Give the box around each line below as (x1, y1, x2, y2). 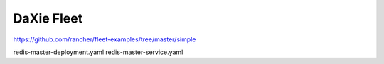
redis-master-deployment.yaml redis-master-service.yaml (13, 48, 183, 56)
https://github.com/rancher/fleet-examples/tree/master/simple (13, 35, 196, 44)
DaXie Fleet (13, 11, 83, 26)
